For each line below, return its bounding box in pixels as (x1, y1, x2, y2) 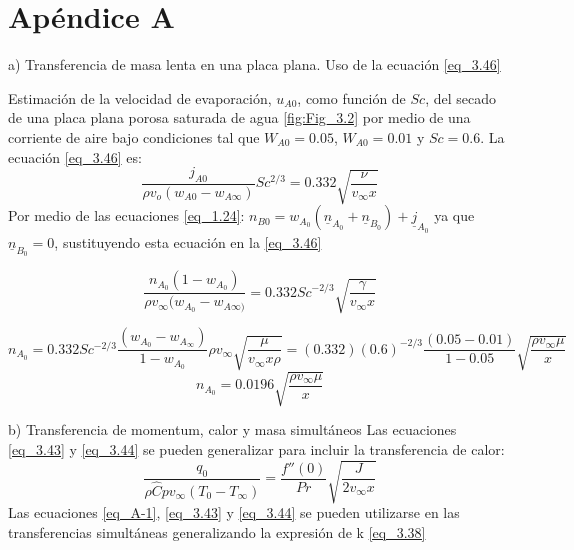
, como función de (297, 87, 406, 108)
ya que (434, 205, 475, 226)
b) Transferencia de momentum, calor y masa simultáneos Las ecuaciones (8, 419, 457, 440)
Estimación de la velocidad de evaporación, (8, 87, 272, 108)
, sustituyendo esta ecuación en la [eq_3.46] (54, 231, 322, 252)
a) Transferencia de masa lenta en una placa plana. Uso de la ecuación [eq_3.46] (8, 54, 501, 75)
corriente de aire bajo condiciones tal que (8, 126, 260, 147)
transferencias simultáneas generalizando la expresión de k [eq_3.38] (8, 521, 426, 542)
